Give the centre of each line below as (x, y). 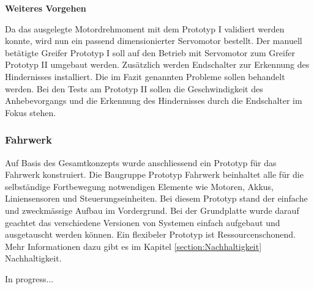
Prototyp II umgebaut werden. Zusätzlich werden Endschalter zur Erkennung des (157, 64)
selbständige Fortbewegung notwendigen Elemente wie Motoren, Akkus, (139, 186)
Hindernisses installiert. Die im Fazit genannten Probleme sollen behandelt (145, 76)
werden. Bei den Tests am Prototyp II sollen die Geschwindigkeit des (134, 88)
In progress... (29, 278)
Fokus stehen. (31, 112)
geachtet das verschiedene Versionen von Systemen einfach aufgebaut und (143, 222)
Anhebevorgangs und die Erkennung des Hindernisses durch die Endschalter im (154, 101)
